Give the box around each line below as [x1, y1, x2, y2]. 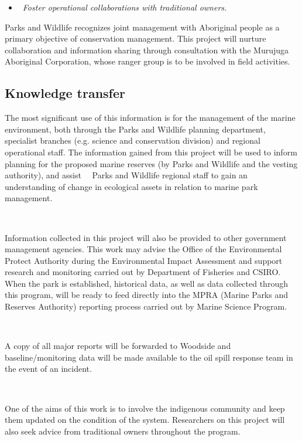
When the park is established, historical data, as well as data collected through [5, 277, 288, 289]
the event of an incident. [5, 362, 92, 375]
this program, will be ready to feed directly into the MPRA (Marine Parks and [5, 289, 289, 301]
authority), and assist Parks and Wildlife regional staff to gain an [5, 169, 248, 181]
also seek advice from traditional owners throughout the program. [5, 425, 241, 437]
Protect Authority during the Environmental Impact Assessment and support [5, 254, 283, 266]
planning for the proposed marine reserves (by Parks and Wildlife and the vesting [5, 157, 298, 169]
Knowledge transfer [5, 84, 125, 102]
